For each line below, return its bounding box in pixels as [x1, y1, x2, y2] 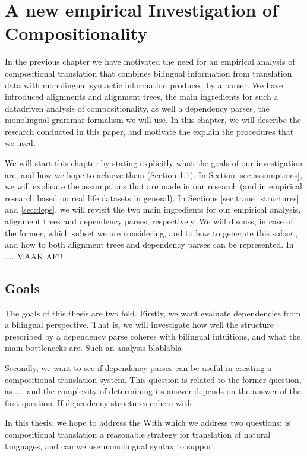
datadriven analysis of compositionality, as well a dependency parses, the [5, 102, 270, 114]
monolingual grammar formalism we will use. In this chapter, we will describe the [5, 113, 302, 126]
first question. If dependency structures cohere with [5, 396, 192, 408]
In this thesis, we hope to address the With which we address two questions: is [5, 416, 291, 429]
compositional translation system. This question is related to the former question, [5, 373, 302, 385]
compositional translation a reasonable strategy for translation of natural [5, 427, 271, 440]
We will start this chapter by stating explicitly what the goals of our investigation [5, 157, 303, 169]
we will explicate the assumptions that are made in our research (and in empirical [5, 180, 302, 192]
